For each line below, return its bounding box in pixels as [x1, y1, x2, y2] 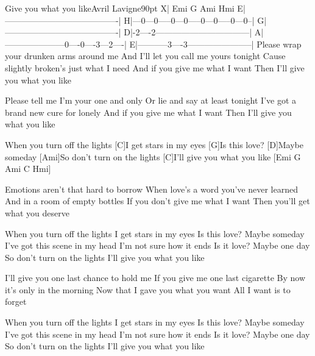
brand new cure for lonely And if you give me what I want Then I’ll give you [5, 105, 292, 118]
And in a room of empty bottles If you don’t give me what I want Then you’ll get [5, 194, 310, 207]
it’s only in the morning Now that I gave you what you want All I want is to [5, 283, 291, 296]
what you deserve [5, 206, 69, 219]
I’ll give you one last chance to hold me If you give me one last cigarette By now [5, 271, 306, 284]
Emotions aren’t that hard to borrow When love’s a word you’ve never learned [5, 182, 298, 195]
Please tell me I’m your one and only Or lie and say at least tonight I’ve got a [5, 94, 297, 107]
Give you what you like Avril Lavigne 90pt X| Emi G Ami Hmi [5, 2, 235, 14]
